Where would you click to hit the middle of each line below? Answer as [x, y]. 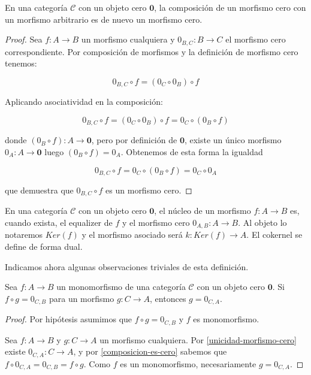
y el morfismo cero [156, 223]
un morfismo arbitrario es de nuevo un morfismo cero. [104, 19]
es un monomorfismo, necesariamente [188, 363]
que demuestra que [39, 190]
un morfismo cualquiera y [128, 39]
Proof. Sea [24, 39]
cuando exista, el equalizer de [59, 223]
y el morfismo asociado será [132, 235]
